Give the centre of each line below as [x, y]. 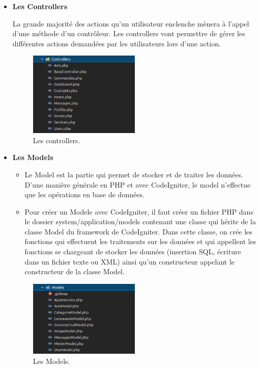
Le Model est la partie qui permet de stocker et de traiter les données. [134, 174]
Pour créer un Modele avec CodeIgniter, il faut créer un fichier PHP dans [139, 211]
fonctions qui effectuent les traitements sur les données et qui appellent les [140, 241]
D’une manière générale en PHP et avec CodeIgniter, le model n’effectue [138, 184]
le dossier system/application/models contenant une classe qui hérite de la [140, 221]
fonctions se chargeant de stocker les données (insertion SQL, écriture [133, 252]
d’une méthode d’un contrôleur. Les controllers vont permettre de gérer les [129, 33]
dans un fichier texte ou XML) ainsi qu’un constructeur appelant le [130, 261]
